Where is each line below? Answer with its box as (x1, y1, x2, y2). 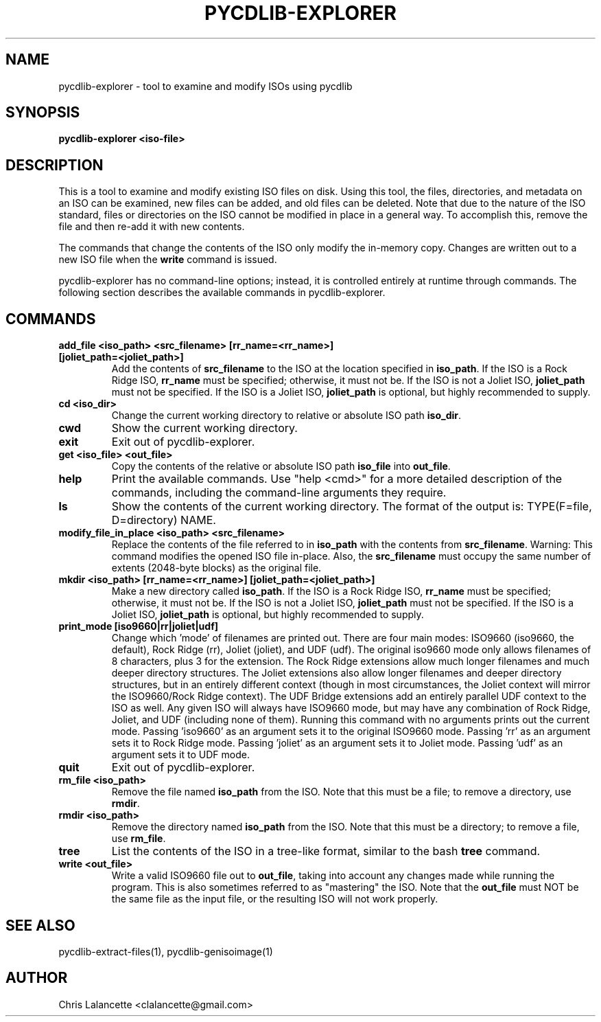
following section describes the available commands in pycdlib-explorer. (58, 286, 386, 299)
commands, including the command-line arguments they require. (111, 486, 447, 500)
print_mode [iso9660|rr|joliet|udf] (58, 620, 218, 633)
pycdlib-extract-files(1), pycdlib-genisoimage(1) (58, 945, 273, 957)
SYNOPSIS (5, 104, 80, 122)
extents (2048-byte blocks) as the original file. (111, 562, 322, 574)
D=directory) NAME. (111, 513, 216, 527)
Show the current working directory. (111, 421, 298, 435)
